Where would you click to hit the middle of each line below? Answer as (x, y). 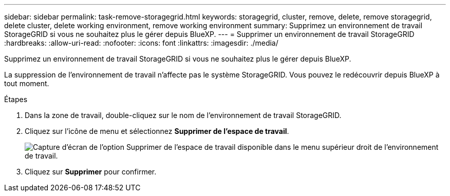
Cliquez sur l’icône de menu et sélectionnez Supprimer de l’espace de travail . (157, 131)
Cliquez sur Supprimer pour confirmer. (91, 172)
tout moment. (27, 83)
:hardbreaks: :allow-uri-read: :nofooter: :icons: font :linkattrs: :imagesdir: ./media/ (141, 43)
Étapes (16, 99)
